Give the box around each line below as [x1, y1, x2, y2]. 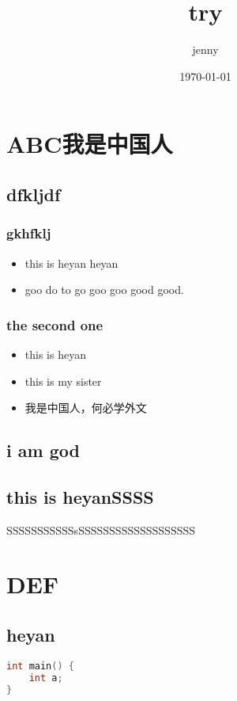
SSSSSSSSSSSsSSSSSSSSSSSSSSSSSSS [6, 521, 196, 538]
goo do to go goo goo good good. [24, 281, 184, 298]
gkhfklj [6, 223, 51, 243]
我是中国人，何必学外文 [24, 399, 147, 416]
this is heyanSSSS [6, 484, 154, 509]
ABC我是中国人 [6, 128, 173, 160]
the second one [6, 314, 103, 334]
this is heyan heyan [24, 254, 118, 271]
